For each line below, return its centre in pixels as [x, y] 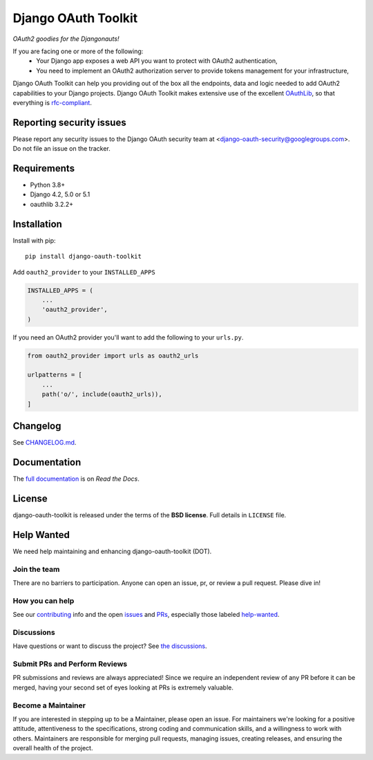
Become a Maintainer [49, 705]
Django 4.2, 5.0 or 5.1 [60, 194]
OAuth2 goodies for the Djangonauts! [66, 39]
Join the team [36, 569]
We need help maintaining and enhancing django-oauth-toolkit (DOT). [112, 551]
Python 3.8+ [48, 185]
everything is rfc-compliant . [52, 102]
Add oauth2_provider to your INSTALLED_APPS [84, 272]
